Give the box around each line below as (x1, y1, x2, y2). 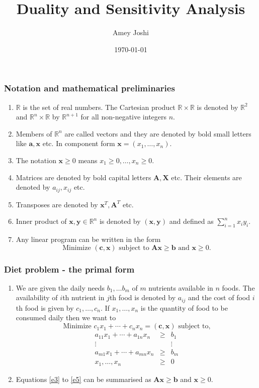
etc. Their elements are (171, 172, 242, 182)
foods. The (222, 282, 255, 293)
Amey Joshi (113, 27, 149, 38)
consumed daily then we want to (16, 312, 116, 323)
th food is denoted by (109, 292, 176, 303)
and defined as (169, 216, 214, 226)
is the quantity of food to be (140, 302, 228, 313)
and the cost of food (188, 292, 250, 303)
